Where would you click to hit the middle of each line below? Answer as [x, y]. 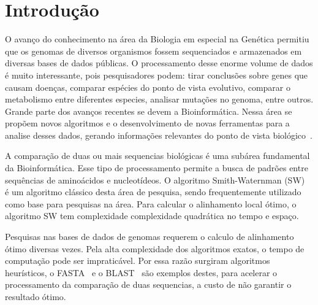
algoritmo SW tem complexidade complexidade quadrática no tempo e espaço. [152, 216]
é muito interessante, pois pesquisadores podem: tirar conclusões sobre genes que [157, 75]
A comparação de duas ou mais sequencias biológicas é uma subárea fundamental [157, 156]
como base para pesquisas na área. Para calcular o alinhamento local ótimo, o [151, 203]
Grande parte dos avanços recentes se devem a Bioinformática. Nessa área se [149, 111]
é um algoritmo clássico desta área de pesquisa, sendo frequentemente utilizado [153, 192]
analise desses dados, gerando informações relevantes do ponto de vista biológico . [159, 135]
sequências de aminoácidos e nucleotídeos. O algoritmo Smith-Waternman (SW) [155, 180]
